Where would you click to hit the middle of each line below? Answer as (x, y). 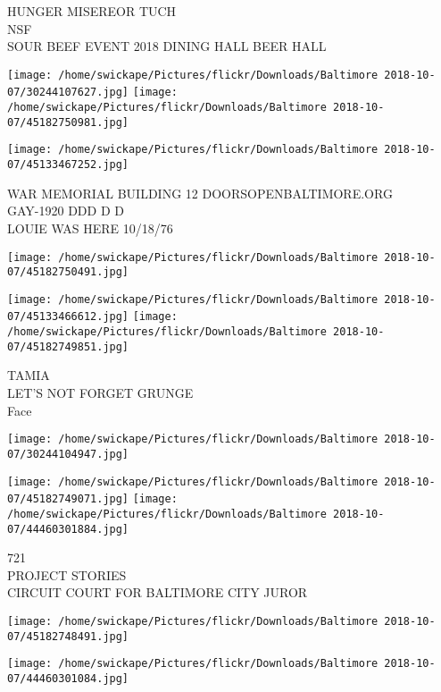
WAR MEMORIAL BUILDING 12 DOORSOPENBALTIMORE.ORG (200, 193)
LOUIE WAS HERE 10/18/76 (90, 228)
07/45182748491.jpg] (68, 636)
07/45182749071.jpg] (68, 499)
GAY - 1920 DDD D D (66, 211)
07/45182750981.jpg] (68, 122)
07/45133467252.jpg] (68, 165)
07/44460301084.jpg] (68, 678)
